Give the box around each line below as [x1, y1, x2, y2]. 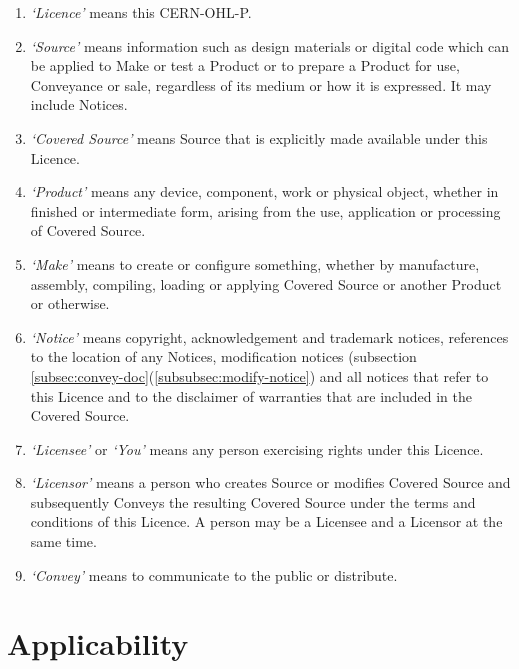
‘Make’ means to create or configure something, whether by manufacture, [30, 253, 480, 274]
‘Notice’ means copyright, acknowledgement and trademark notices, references [30, 326, 509, 347]
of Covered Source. [30, 220, 146, 241]
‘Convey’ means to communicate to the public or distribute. [30, 564, 398, 585]
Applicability [7, 623, 189, 664]
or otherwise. [30, 293, 110, 314]
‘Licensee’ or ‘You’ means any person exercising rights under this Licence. [30, 438, 484, 459]
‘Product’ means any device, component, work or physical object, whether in [30, 181, 499, 202]
